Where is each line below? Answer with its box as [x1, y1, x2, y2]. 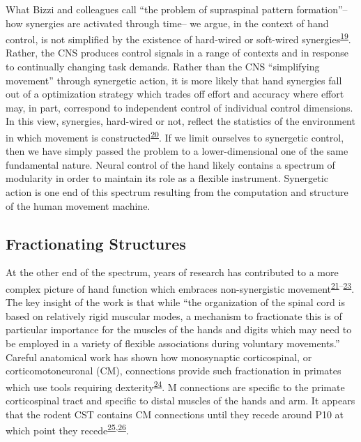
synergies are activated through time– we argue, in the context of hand [26, 15, 329, 30]
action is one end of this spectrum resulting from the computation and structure [6, 185, 348, 199]
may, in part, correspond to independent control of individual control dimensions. [6, 100, 353, 114]
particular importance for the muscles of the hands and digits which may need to [6, 322, 352, 337]
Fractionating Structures [6, 232, 186, 254]
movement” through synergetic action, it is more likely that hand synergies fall [6, 73, 342, 87]
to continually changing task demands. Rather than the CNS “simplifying [6, 59, 320, 74]
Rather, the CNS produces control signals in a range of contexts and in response [6, 45, 349, 60]
